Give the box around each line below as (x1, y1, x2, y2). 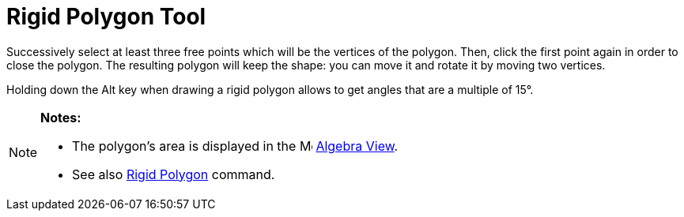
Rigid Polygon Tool (6, 3, 206, 30)
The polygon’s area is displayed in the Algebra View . (72, 137, 399, 154)
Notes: (40, 109, 81, 125)
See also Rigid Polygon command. (72, 166, 275, 182)
